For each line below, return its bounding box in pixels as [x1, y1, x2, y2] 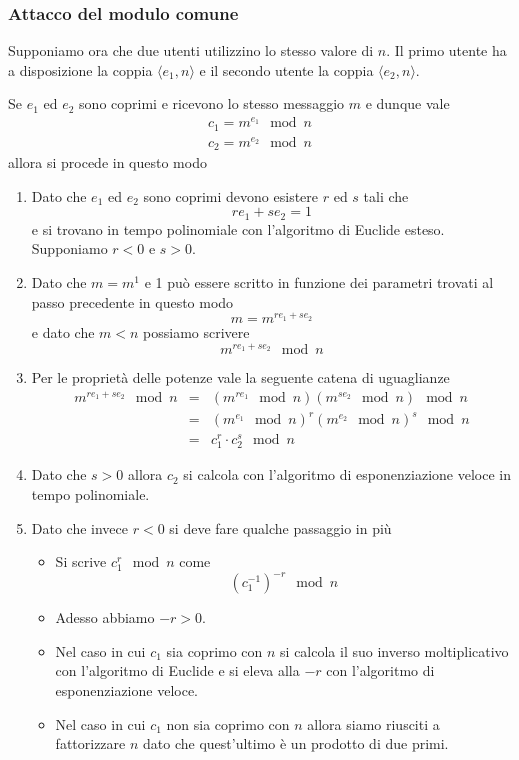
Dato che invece [31, 517, 129, 538]
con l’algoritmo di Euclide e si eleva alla [55, 660, 300, 681]
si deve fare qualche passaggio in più [169, 517, 392, 538]
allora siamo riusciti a [307, 713, 440, 734]
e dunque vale [365, 93, 450, 114]
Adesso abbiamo [55, 607, 155, 628]
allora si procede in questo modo [8, 152, 207, 173]
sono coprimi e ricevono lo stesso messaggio [79, 93, 345, 114]
